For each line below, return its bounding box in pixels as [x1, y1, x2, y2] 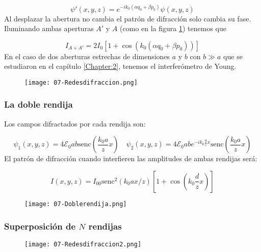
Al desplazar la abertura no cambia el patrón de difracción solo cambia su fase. [4, 13, 251, 23]
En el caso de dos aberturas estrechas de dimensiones [4, 51, 170, 61]
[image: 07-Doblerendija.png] [24, 200, 127, 208]
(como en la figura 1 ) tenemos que [120, 23, 226, 34]
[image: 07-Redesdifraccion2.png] [24, 240, 142, 248]
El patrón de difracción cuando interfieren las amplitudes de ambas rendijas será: [4, 153, 257, 164]
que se [223, 51, 243, 61]
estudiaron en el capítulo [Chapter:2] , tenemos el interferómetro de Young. [4, 61, 237, 71]
